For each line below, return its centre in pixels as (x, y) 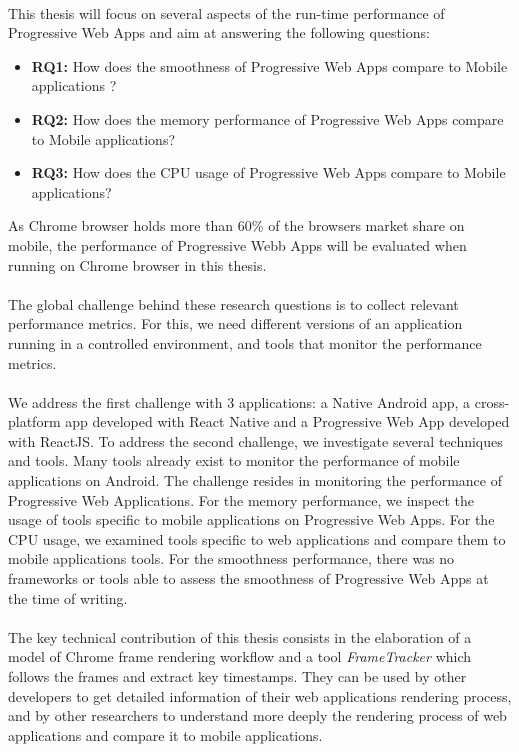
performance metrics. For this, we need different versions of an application (235, 323)
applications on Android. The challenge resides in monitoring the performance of (255, 480)
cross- (492, 401)
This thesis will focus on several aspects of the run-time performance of (226, 12)
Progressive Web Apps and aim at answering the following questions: (219, 32)
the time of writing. (68, 597)
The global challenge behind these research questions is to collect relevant (233, 303)
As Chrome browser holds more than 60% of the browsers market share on (236, 225)
